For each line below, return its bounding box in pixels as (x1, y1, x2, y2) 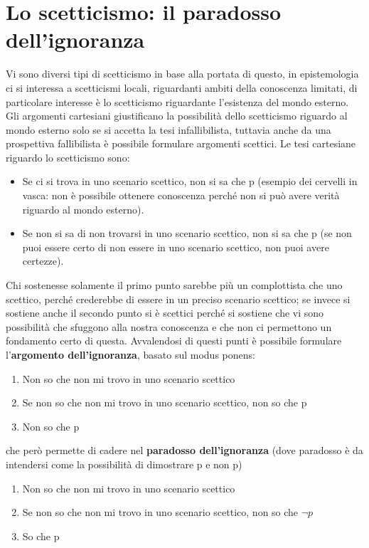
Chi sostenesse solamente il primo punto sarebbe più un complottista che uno (6, 278, 343, 293)
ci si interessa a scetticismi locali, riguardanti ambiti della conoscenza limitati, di (6, 80, 358, 95)
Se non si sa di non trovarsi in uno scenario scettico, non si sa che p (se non (22, 226, 352, 241)
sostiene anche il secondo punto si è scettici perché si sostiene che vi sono (6, 305, 324, 320)
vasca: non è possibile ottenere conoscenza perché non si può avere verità (22, 188, 340, 203)
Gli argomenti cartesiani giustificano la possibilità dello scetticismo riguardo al (6, 108, 348, 123)
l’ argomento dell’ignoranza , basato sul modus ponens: (6, 347, 255, 362)
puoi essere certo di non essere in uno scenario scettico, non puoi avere (22, 239, 329, 254)
